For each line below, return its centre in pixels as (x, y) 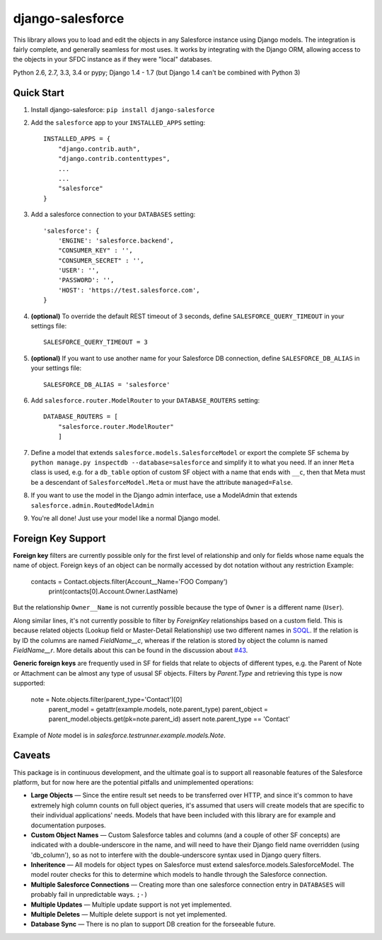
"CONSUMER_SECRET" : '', (101, 260)
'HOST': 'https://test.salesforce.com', (129, 290)
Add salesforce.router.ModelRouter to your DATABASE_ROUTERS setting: (145, 400)
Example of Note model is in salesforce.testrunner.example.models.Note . (120, 735)
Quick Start (39, 93)
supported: (29, 683)
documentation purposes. (68, 825)
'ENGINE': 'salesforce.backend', (116, 240)
